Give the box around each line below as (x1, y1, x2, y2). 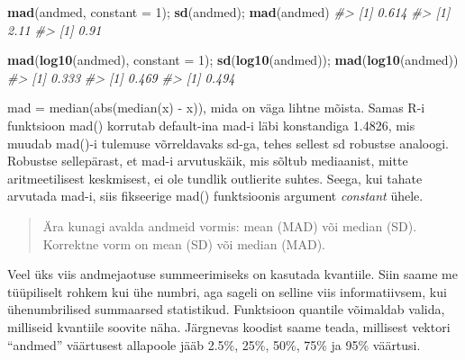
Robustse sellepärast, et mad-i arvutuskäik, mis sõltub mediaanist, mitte (7, 151, 408, 170)
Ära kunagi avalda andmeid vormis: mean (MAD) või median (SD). (42, 216, 417, 235)
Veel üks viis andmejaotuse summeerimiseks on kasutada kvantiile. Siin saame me (7, 265, 458, 283)
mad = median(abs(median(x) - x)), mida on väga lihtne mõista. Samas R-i (7, 98, 425, 117)
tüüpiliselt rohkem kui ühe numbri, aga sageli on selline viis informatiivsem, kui (7, 282, 447, 301)
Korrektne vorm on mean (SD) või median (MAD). (42, 234, 325, 253)
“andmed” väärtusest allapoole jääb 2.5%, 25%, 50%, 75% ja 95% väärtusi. (7, 335, 421, 354)
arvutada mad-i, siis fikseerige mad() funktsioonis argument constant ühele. (7, 186, 424, 205)
